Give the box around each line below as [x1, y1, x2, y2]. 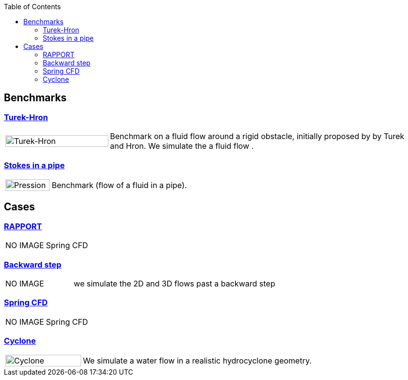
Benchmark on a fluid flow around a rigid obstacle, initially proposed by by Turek [110, 131, 405, 142]
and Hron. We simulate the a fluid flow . [110, 141, 254, 151]
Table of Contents [4, 2, 61, 11]
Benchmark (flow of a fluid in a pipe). [51, 180, 187, 190]
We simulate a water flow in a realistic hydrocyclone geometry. [83, 356, 312, 366]
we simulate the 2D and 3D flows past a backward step [73, 278, 275, 288]
